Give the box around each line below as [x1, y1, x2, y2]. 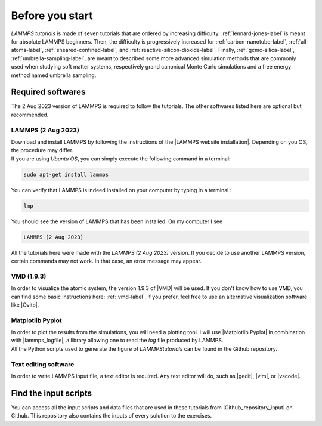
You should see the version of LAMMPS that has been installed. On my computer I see [11, 218, 223, 225]
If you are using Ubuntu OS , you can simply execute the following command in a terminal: [11, 155, 231, 162]
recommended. [11, 111, 49, 118]
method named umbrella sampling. [11, 72, 97, 79]
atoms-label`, [11, 47, 44, 54]
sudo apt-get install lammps [23, 171, 109, 178]
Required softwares [11, 87, 86, 97]
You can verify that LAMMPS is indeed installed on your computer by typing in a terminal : [11, 186, 232, 193]
